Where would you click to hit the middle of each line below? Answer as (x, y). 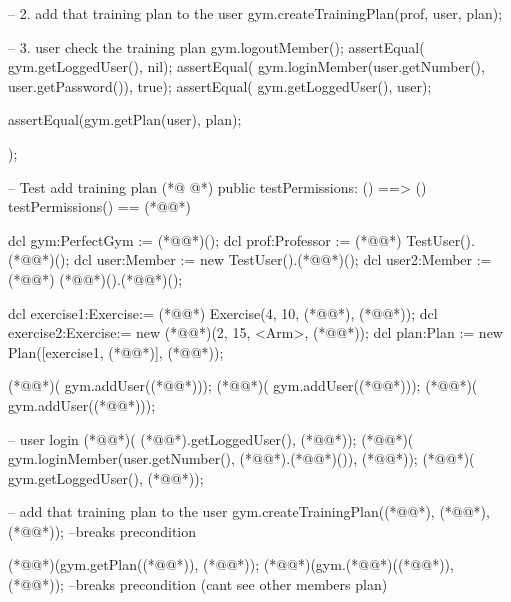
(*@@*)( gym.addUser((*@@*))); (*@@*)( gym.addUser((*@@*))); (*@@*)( (243, 385)
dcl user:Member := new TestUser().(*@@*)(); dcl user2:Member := (283, 259)
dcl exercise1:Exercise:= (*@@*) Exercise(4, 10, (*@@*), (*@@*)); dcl (223, 312)
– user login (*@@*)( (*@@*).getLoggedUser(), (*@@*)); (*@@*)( (211, 438)
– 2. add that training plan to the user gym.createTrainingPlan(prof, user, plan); (255, 13)
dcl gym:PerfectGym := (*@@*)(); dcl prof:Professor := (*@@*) (205, 239)
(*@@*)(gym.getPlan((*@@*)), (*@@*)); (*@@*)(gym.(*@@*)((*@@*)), (231, 564)
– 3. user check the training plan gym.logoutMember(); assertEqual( (216, 46)
